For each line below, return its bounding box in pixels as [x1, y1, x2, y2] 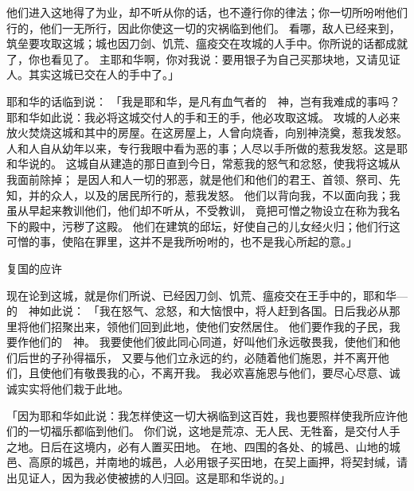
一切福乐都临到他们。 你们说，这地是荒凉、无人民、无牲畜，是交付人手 [28, 423, 400, 439]
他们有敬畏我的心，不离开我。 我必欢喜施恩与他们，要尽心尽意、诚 [50, 364, 400, 381]
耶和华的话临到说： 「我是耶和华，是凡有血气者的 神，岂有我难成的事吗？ [6, 92, 400, 109]
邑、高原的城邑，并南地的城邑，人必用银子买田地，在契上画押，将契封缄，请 [6, 454, 408, 470]
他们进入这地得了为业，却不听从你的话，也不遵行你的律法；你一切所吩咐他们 [6, 4, 408, 20]
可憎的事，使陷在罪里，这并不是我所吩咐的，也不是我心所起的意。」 [6, 233, 357, 250]
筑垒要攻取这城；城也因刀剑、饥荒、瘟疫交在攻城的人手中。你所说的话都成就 [6, 35, 408, 52]
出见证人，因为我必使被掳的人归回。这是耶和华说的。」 [6, 470, 291, 486]
